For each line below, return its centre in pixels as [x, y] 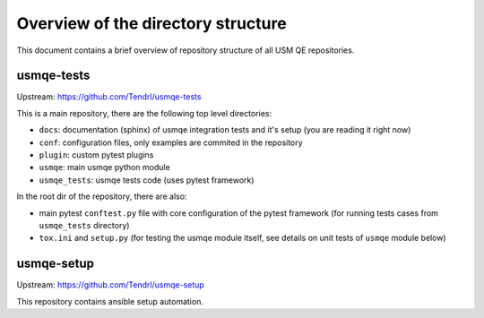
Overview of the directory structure [151, 23]
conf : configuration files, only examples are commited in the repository [171, 142]
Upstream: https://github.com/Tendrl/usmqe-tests [109, 97]
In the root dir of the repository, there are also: [102, 196]
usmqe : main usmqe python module [104, 168]
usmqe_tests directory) [84, 225]
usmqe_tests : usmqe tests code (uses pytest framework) [147, 180]
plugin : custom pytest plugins [96, 155]
